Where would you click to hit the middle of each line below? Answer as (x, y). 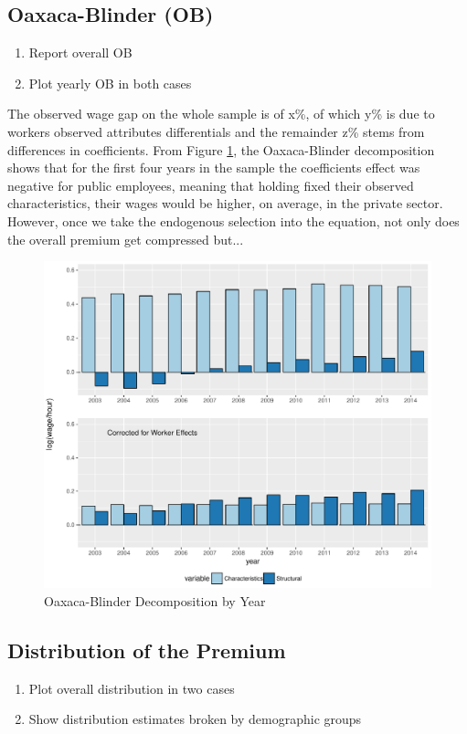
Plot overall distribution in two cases (132, 688)
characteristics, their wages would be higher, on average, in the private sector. (225, 203)
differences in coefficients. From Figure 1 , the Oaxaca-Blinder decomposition (221, 149)
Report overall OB (80, 52)
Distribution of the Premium (147, 650)
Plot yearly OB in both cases (110, 83)
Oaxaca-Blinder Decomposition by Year (155, 600)
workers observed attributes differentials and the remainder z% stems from (216, 131)
